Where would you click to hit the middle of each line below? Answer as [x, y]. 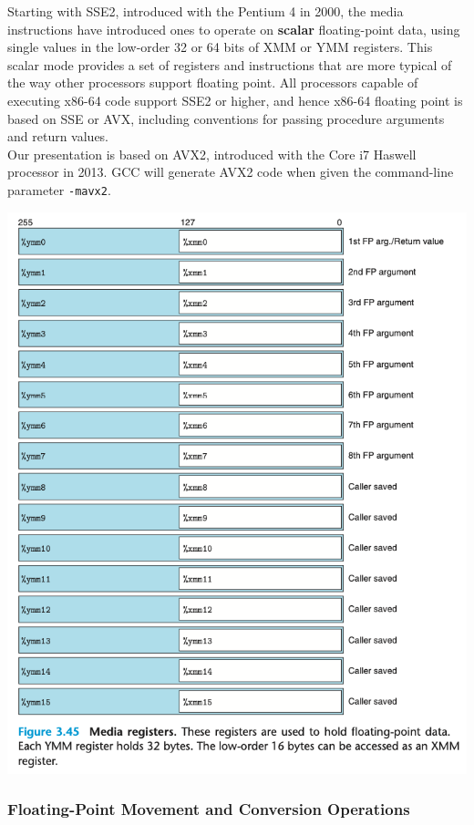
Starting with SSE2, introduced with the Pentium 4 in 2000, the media [206, 11]
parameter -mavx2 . [59, 189]
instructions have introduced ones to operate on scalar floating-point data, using [234, 29]
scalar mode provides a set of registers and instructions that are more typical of [230, 64]
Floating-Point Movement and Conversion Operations [209, 809]
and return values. [58, 136]
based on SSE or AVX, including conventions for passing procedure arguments [226, 118]
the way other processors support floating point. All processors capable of [213, 82]
